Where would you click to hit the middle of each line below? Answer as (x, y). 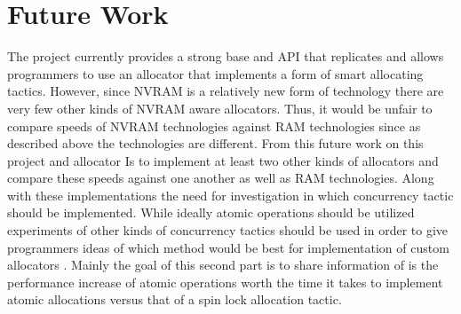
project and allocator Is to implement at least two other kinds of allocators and (223, 160)
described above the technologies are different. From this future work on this (215, 143)
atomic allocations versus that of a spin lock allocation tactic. (175, 299)
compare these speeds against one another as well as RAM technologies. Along (221, 178)
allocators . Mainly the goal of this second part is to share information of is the (223, 265)
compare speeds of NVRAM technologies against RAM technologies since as (214, 126)
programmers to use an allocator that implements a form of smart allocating (215, 73)
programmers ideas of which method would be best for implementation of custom (228, 247)
